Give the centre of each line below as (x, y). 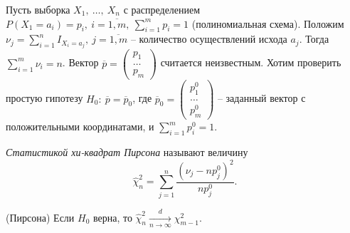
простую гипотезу (44, 98)
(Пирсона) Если (40, 217)
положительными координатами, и (80, 126)
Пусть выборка (38, 9)
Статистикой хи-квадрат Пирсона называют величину (127, 151)
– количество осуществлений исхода (209, 39)
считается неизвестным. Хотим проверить (251, 62)
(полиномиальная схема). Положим (268, 23)
